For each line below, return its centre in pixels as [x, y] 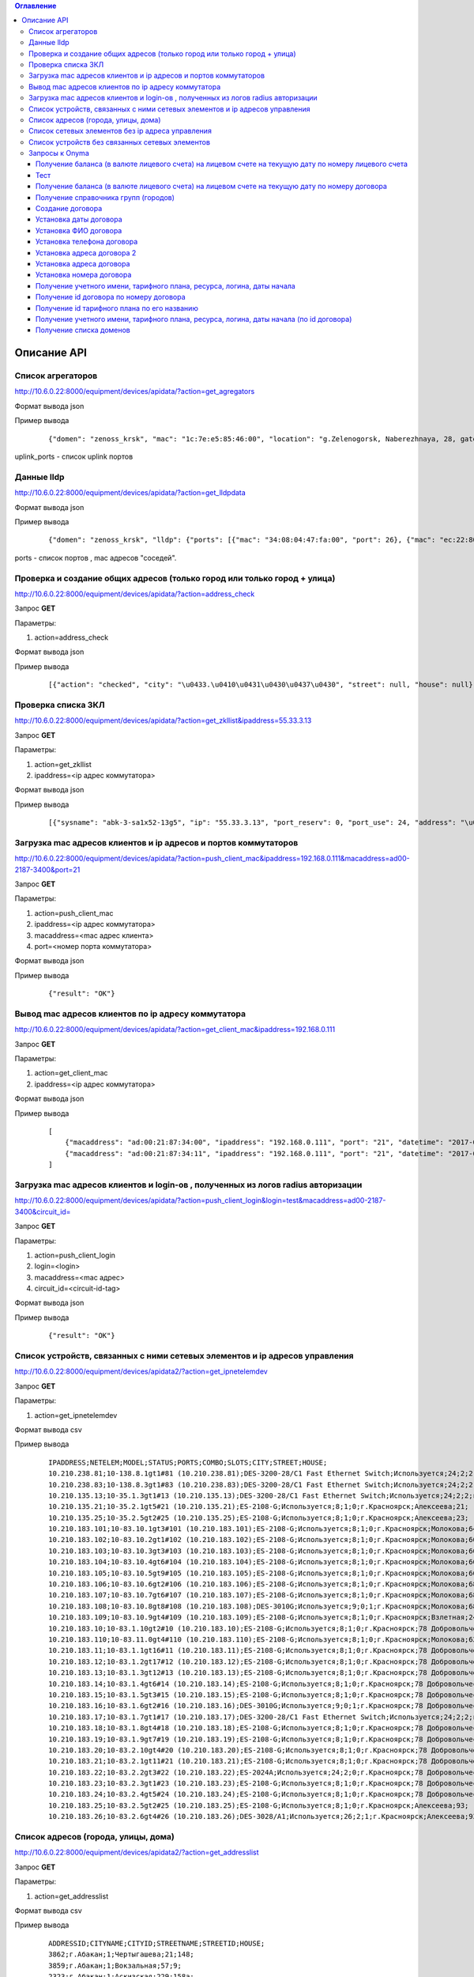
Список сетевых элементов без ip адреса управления [120, 131]
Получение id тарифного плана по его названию [117, 308]
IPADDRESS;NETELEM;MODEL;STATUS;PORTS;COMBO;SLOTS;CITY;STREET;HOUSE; [188, 1462]
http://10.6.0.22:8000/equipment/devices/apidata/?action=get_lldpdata [130, 493]
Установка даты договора [79, 219]
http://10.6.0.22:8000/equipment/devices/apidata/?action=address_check [135, 594]
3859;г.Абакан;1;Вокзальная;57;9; [115, 1966]
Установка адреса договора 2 [86, 252]
